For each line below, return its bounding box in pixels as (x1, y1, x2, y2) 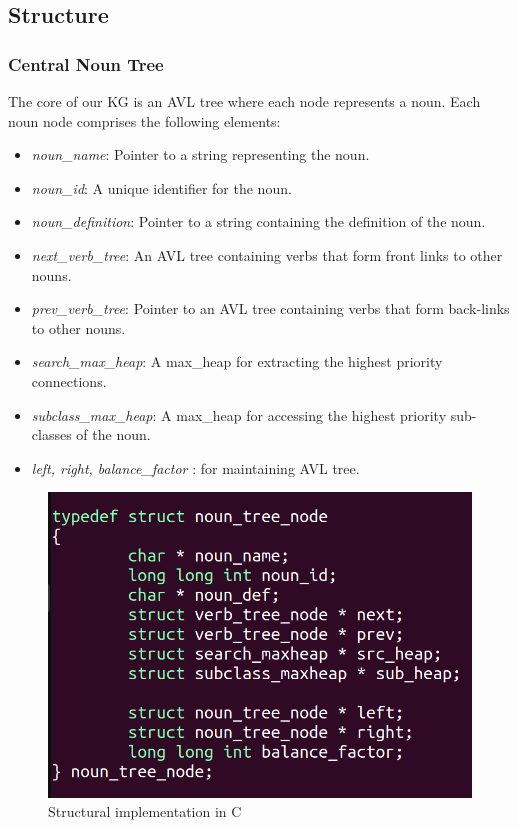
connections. (31, 370, 107, 391)
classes (31, 424, 72, 445)
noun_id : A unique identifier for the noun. (31, 177, 292, 198)
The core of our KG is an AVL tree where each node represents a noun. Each (8, 91, 481, 111)
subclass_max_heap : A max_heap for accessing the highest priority (31, 404, 447, 425)
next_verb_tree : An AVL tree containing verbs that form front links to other (31, 244, 503, 265)
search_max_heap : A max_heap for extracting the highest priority (31, 351, 443, 372)
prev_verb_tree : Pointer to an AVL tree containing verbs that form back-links (31, 298, 510, 319)
